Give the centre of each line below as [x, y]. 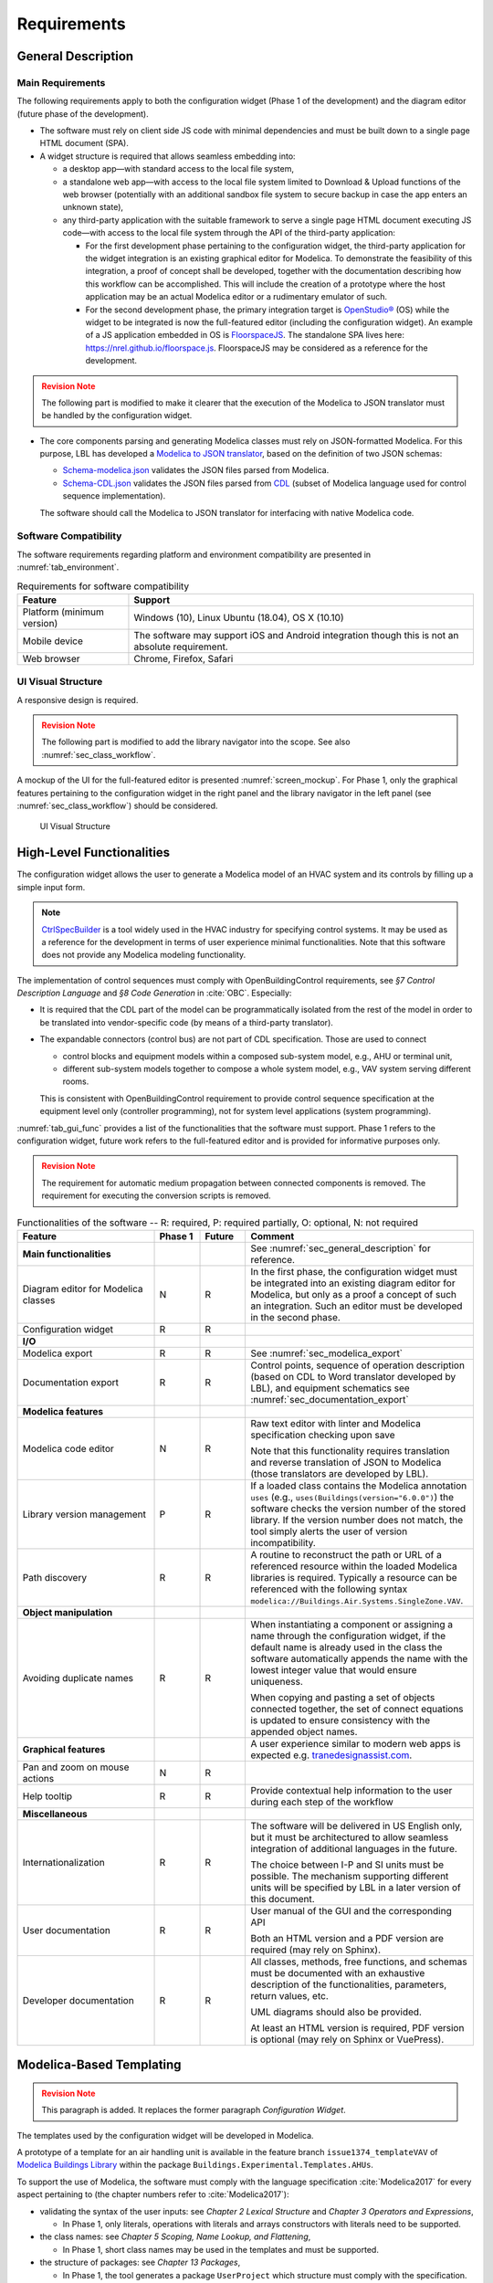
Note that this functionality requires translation [350, 1450]
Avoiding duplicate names [78, 1678]
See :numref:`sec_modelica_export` [327, 1353]
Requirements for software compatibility [103, 586]
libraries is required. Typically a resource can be [354, 1577]
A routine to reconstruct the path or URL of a [346, 1554]
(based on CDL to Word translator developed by [353, 1376]
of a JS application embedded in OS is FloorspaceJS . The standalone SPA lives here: [245, 335]
